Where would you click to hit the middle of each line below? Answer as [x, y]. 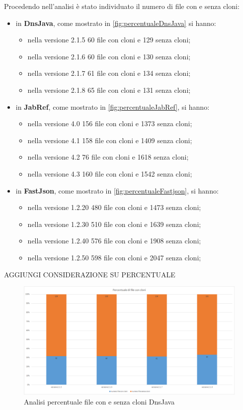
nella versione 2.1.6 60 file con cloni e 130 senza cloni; [109, 56]
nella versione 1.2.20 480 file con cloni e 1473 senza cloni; [114, 207]
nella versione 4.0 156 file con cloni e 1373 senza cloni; [110, 123]
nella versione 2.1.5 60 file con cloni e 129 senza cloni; [109, 40]
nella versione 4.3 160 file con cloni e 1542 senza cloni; [110, 173]
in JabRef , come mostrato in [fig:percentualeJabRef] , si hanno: [113, 106]
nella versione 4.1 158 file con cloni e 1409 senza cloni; [110, 140]
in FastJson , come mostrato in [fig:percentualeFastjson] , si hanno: [117, 190]
